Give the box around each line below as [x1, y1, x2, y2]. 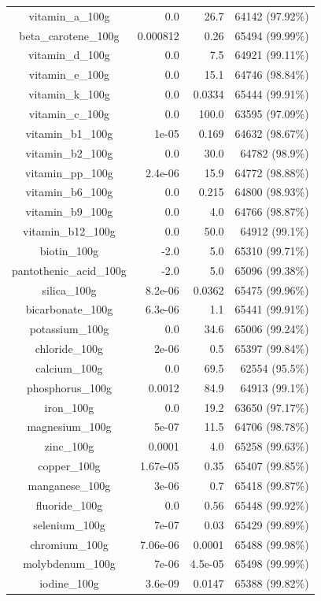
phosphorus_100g [26, 379, 112, 395]
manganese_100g [28, 477, 111, 493]
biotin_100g [39, 242, 99, 258]
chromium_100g [30, 536, 109, 552]
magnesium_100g [27, 418, 112, 435]
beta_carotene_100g [19, 27, 120, 43]
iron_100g [44, 399, 94, 415]
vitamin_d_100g [28, 46, 110, 63]
